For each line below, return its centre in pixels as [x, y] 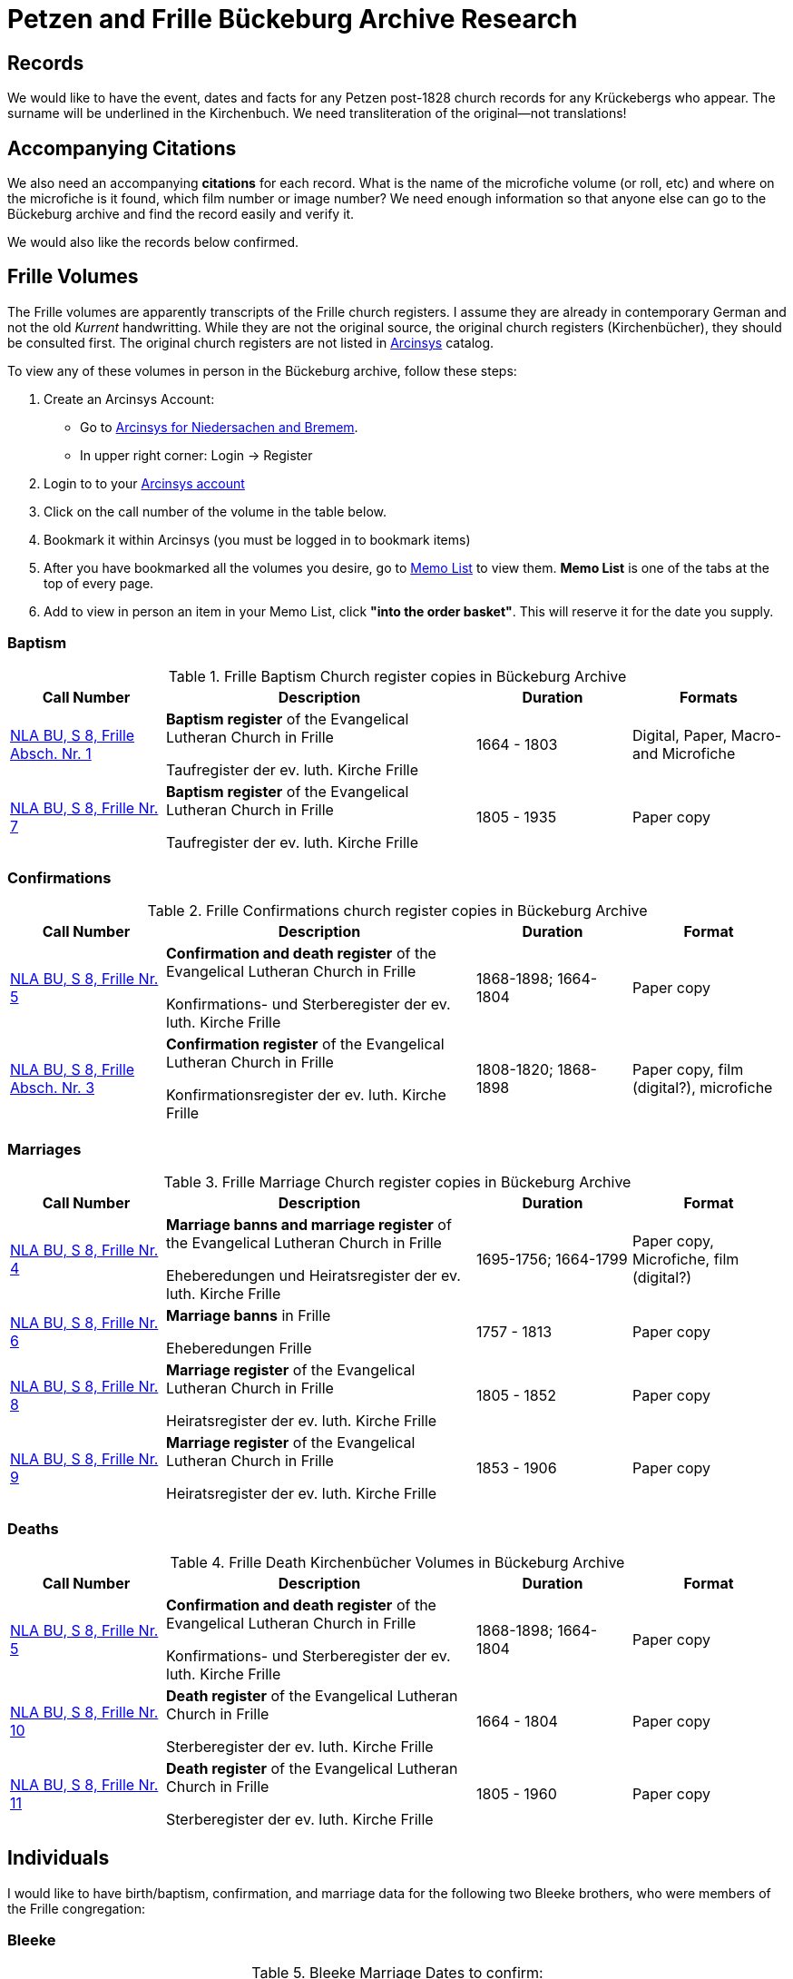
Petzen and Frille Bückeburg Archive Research [293, 19]
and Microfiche [684, 753]
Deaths [33, 1529]
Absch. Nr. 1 [51, 753]
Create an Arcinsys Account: [129, 399]
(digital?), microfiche [703, 1088]
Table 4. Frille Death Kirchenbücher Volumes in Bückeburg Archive [397, 1562]
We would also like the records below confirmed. [153, 242]
